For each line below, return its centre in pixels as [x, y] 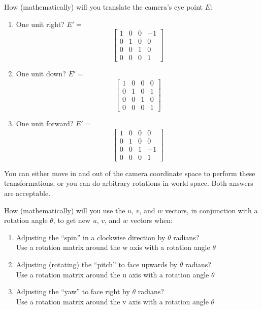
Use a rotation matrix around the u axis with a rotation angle [112, 274]
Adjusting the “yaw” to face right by [73, 291]
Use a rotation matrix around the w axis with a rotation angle [113, 247]
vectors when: [151, 220]
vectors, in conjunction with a [211, 210]
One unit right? [40, 24]
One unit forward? [45, 123]
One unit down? [41, 74]
